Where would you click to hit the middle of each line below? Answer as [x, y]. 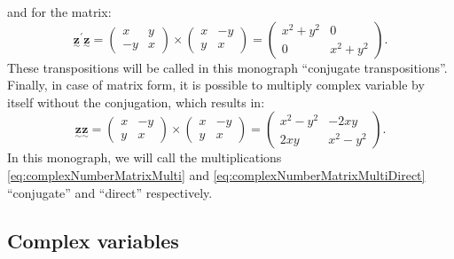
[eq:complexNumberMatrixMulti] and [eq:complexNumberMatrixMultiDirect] [216, 174]
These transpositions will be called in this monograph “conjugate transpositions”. [227, 67]
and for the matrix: [59, 12]
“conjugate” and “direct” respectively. [110, 192]
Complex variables [93, 240]
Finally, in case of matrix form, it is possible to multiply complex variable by [216, 85]
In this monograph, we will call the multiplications [145, 157]
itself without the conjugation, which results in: [136, 102]
